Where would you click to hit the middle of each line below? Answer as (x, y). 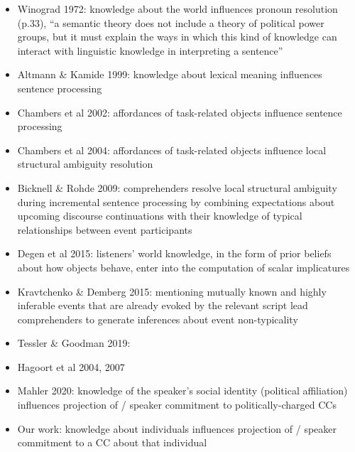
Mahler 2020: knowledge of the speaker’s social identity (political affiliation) (182, 391)
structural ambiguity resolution (85, 164)
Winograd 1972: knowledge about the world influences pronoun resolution (177, 9)
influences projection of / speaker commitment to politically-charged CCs (177, 405)
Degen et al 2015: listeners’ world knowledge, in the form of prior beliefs (174, 253)
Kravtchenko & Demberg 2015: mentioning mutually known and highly (172, 291)
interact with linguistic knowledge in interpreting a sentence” (150, 50)
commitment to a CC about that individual (112, 442)
